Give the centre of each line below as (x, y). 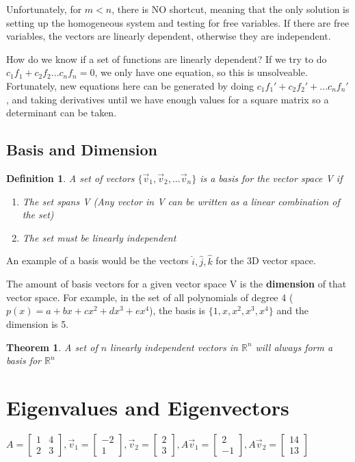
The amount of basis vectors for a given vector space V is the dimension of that (176, 284)
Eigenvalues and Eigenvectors (148, 407)
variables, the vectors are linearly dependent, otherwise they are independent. (169, 36)
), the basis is (177, 310)
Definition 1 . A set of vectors (70, 178)
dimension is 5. (38, 323)
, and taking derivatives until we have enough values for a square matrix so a (168, 99)
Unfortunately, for (44, 9)
